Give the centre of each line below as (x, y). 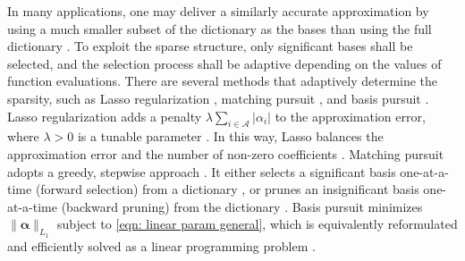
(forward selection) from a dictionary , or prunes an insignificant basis (227, 189)
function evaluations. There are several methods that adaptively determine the (223, 81)
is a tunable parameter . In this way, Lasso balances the (230, 136)
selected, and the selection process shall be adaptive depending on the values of (224, 63)
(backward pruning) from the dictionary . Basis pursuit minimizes (242, 206)
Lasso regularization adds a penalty (105, 116)
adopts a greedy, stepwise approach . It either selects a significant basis (202, 171)
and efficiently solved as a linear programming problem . (161, 245)
